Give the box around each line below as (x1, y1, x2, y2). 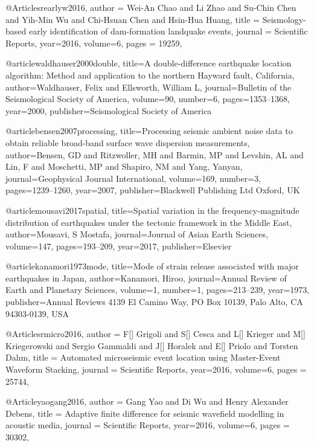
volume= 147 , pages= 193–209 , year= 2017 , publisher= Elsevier (5, 239, 232, 252)
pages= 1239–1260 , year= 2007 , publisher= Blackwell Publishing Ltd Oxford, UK (5, 184, 300, 196)
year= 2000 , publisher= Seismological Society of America (5, 104, 212, 117)
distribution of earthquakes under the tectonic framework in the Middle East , (5, 216, 292, 228)
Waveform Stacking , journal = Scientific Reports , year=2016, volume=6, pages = (5, 363, 307, 376)
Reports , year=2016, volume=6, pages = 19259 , (5, 36, 182, 49)
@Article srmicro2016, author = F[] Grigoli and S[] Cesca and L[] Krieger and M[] (5, 327, 306, 340)
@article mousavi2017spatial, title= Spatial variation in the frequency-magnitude (5, 204, 300, 216)
